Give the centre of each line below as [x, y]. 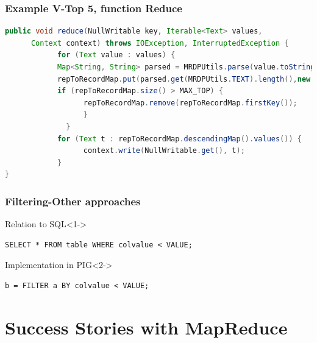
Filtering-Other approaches [73, 201]
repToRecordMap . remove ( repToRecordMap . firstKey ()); [190, 103]
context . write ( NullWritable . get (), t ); [164, 151]
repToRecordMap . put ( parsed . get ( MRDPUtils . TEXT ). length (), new [184, 79]
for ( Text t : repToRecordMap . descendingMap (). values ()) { [179, 139]
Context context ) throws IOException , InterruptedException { [160, 43]
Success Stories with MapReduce [146, 327]
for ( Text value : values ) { [116, 55]
